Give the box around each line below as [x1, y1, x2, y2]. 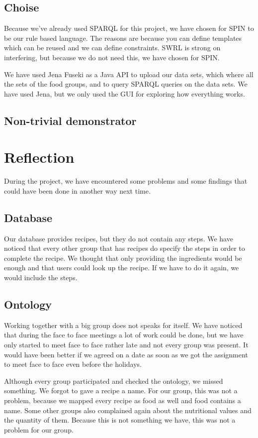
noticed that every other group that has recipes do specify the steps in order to [4, 243, 245, 253]
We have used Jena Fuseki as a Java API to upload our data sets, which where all [4, 69, 254, 79]
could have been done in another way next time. [4, 185, 151, 196]
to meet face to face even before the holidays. [4, 359, 142, 369]
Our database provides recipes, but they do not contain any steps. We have [4, 233, 233, 243]
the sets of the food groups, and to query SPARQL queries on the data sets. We [4, 79, 248, 89]
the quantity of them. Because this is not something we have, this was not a [4, 415, 236, 425]
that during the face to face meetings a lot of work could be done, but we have [4, 329, 244, 340]
